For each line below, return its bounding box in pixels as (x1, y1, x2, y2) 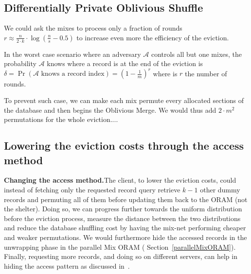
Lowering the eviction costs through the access (4, 138, 244, 153)
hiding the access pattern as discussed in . (4, 260, 130, 271)
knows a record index (41, 70, 105, 78)
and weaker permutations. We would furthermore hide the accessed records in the (4, 232, 247, 242)
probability (4, 58, 36, 68)
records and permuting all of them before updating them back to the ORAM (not (4, 194, 248, 204)
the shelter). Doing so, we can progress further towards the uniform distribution (4, 204, 242, 214)
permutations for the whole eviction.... (4, 114, 118, 124)
